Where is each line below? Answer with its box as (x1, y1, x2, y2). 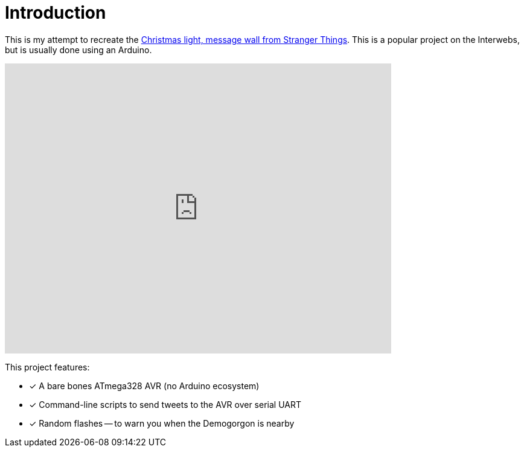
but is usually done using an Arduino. (5, 44, 152, 55)
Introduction (5, 2, 106, 23)
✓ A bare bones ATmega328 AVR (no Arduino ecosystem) (29, 380, 260, 391)
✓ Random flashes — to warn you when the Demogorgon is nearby (29, 418, 295, 428)
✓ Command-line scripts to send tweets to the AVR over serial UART (29, 399, 302, 410)
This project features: (5, 361, 90, 372)
